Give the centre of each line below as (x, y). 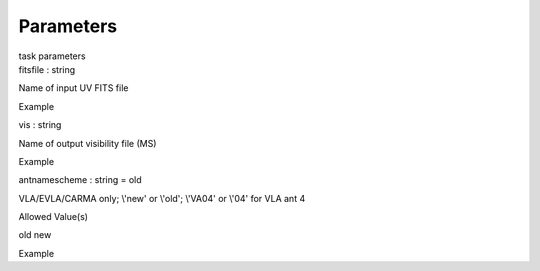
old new (35, 235)
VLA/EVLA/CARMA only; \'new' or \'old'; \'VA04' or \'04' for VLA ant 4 (162, 198)
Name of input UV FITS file (73, 88)
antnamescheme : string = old (80, 180)
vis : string (40, 125)
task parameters (52, 56)
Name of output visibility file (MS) (87, 143)
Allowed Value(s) (53, 217)
